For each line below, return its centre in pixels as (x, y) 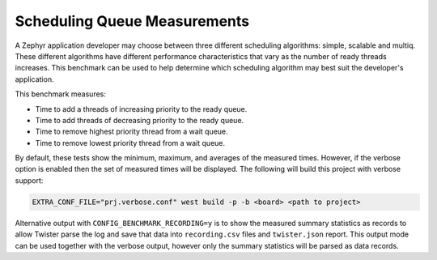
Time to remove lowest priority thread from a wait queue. (130, 143)
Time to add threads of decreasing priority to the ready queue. (140, 120)
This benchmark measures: (61, 94)
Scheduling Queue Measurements (132, 21)
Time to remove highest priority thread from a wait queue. (132, 132)
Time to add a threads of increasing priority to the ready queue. (141, 109)
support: (29, 180)
